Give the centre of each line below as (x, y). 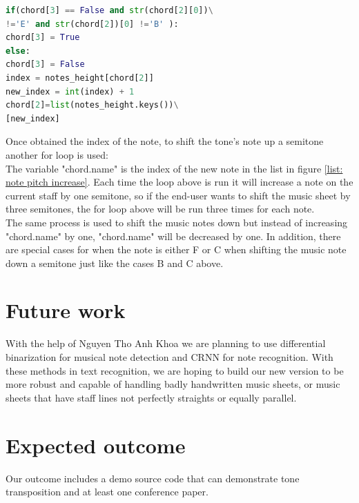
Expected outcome (96, 445)
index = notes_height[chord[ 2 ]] (80, 78)
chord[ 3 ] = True (43, 38)
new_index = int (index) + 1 (70, 91)
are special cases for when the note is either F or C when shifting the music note (176, 249)
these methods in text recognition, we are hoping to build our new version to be (175, 370)
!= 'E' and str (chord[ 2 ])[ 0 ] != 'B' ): (92, 24)
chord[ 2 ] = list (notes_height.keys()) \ (92, 105)
